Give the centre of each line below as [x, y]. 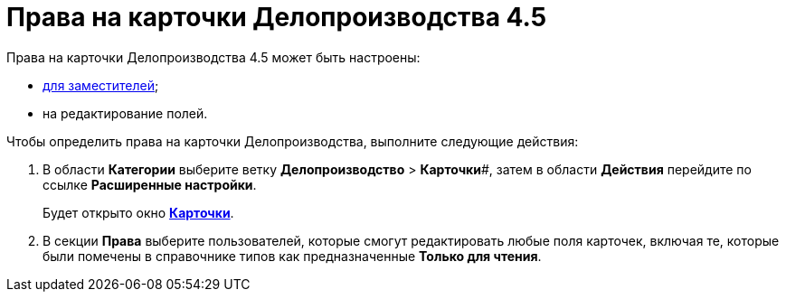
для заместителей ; [101, 85]
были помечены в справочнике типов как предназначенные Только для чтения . [292, 256]
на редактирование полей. [125, 113]
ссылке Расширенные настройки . [150, 184]
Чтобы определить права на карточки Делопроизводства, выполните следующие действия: [293, 141]
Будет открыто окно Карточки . [138, 212]
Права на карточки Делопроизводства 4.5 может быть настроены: [213, 57]
